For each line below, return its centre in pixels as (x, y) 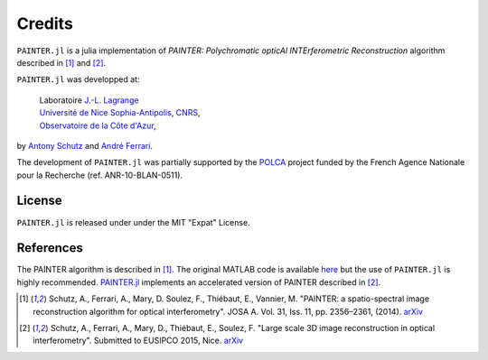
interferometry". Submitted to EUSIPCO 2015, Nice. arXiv (138, 341)
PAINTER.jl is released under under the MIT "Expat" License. (133, 222)
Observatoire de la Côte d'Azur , (98, 125)
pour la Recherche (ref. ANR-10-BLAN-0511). (100, 175)
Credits (45, 23)
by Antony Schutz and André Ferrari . (85, 145)
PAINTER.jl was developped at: (78, 79)
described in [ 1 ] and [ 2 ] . (61, 62)
